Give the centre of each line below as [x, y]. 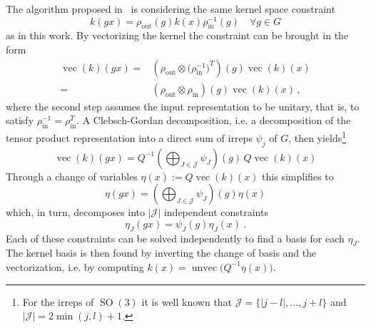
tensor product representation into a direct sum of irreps [129, 137]
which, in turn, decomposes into [76, 212]
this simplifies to [298, 176]
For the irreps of [58, 301]
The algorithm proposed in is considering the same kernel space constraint [171, 9]
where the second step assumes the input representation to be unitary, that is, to [183, 106]
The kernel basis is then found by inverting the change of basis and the [161, 253]
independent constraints [216, 212]
